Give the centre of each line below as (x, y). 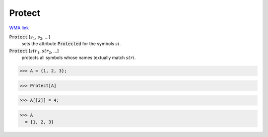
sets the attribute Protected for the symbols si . (71, 44)
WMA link (19, 28)
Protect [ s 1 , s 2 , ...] (30, 37)
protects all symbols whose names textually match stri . (79, 58)
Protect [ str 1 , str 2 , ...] (34, 51)
